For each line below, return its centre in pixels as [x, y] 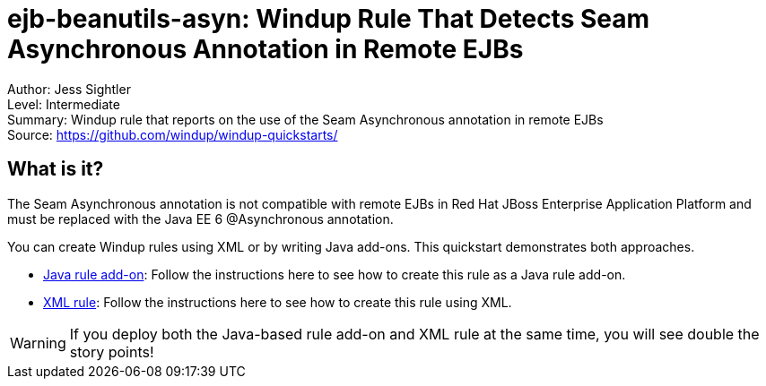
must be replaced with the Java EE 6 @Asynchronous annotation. [200, 219]
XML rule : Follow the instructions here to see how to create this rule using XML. [278, 302]
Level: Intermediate [64, 104]
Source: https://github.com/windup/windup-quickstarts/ [173, 134]
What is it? [56, 169]
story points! [112, 352]
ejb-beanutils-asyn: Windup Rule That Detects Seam [329, 19]
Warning [38, 343]
